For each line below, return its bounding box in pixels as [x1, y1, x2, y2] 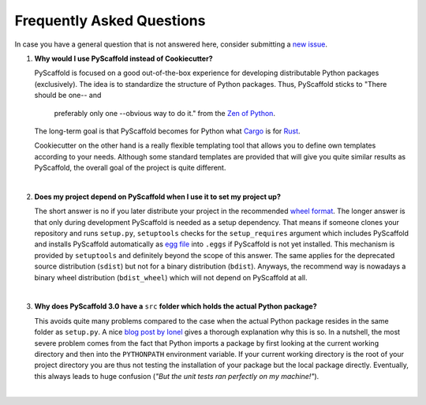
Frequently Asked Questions [14, 12, 206, 29]
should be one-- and [34, 91, 102, 100]
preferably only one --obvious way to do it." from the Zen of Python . [54, 108, 276, 118]
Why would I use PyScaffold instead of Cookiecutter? [34, 54, 213, 63]
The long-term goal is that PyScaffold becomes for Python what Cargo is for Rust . [34, 126, 301, 136]
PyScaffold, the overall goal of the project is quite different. [34, 163, 226, 173]
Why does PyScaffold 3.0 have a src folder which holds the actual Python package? [34, 302, 317, 311]
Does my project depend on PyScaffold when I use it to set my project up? [34, 192, 282, 201]
